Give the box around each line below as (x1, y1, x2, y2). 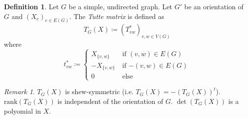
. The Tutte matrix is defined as (69, 11, 164, 21)
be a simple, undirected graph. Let (68, 1, 173, 11)
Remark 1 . (4, 86, 35, 97)
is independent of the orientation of (57, 96, 163, 106)
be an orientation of (184, 1, 244, 11)
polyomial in (4, 105, 41, 116)
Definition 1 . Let (4, 1, 59, 11)
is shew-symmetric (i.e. (65, 86, 134, 97)
